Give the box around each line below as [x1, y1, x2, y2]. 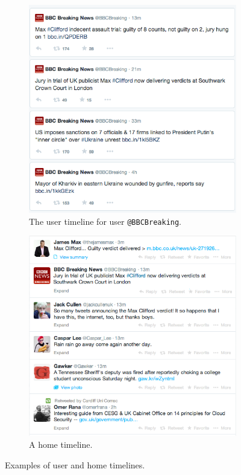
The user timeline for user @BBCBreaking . [29, 215, 182, 227]
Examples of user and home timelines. [5, 458, 145, 471]
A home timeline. [29, 438, 93, 450]
